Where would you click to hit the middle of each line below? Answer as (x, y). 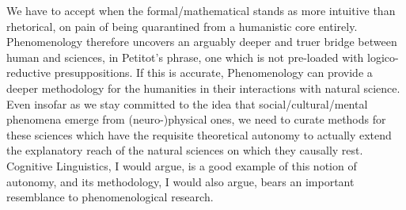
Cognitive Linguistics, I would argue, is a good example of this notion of (182, 165)
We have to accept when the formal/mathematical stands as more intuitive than (201, 10)
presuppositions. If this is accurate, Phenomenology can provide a (213, 73)
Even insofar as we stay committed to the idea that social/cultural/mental (187, 103)
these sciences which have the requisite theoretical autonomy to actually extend (199, 134)
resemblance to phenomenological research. (110, 197)
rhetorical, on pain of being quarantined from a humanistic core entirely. (182, 26)
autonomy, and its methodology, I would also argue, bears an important (180, 181)
